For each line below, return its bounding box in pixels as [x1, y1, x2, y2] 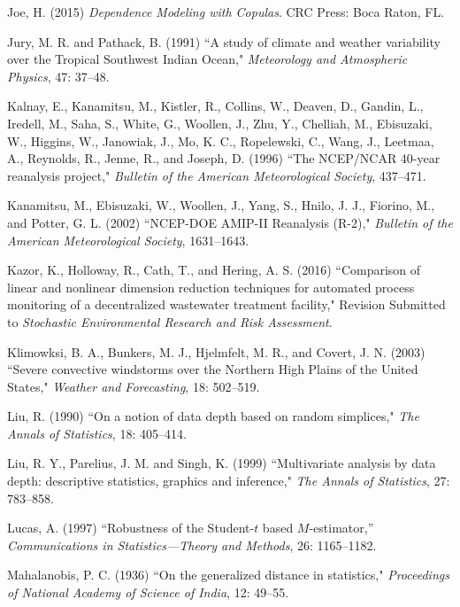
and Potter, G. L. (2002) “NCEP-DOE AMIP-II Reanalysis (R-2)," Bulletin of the [7, 213, 453, 231]
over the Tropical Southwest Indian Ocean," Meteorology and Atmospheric [7, 50, 408, 68]
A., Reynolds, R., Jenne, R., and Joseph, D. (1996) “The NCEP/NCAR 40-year [7, 149, 441, 167]
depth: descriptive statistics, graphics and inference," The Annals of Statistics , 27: [7, 471, 450, 490]
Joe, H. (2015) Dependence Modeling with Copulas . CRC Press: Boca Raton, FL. [7, 3, 445, 20]
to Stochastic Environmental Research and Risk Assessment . [7, 312, 333, 331]
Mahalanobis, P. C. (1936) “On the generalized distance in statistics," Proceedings [7, 565, 449, 584]
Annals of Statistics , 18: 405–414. [7, 424, 187, 442]
